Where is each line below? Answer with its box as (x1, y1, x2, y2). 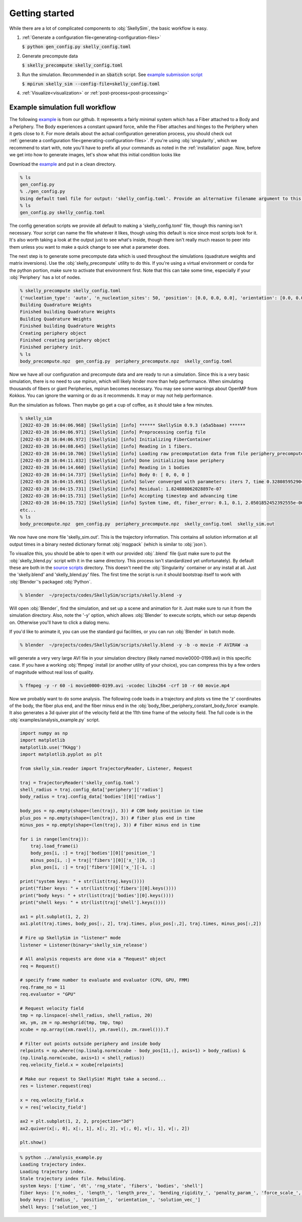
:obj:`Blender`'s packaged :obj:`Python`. (9, 578, 92, 585)
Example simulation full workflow (9, 103, 116, 112)
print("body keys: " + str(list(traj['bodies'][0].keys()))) (20, 893, 174, 898)
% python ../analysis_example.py (20, 1155, 103, 1160)
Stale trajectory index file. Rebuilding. (20, 1176, 126, 1182)
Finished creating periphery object (20, 337, 111, 343)
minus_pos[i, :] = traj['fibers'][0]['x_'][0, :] (30, 857, 156, 863)
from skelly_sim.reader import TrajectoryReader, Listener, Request (20, 766, 193, 771)
